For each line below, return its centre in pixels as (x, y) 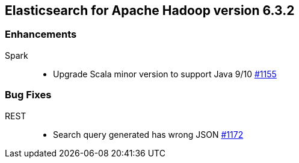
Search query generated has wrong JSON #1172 (148, 134)
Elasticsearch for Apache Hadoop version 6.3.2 (150, 10)
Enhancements (41, 34)
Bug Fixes (28, 95)
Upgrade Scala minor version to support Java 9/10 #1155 (165, 74)
